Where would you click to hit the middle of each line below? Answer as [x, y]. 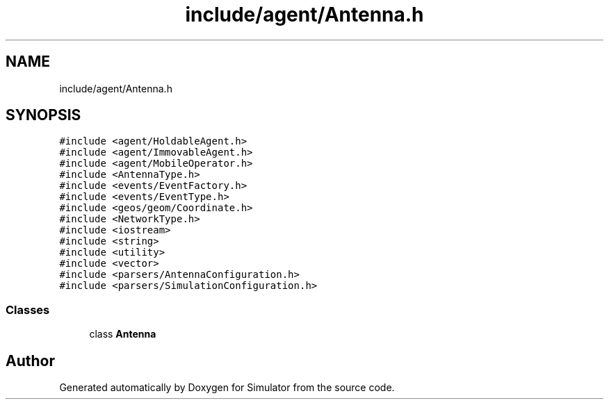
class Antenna [123, 334]
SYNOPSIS [43, 115]
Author [30, 361]
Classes [28, 309]
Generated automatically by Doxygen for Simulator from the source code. [227, 388]
